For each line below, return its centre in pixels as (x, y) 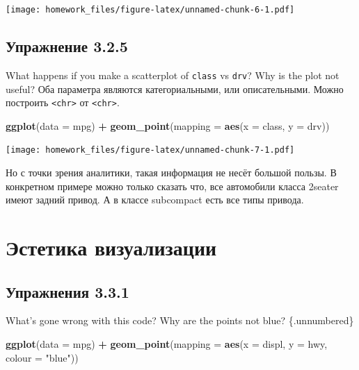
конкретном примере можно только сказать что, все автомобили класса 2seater (172, 186)
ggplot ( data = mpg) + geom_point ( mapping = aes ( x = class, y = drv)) (168, 125)
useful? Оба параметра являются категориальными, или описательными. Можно (175, 89)
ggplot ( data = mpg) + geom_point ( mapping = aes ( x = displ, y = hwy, (167, 343)
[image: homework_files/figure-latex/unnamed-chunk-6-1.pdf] (150, 10)
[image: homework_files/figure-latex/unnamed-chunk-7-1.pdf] (150, 150)
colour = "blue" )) (42, 357)
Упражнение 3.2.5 (67, 46)
